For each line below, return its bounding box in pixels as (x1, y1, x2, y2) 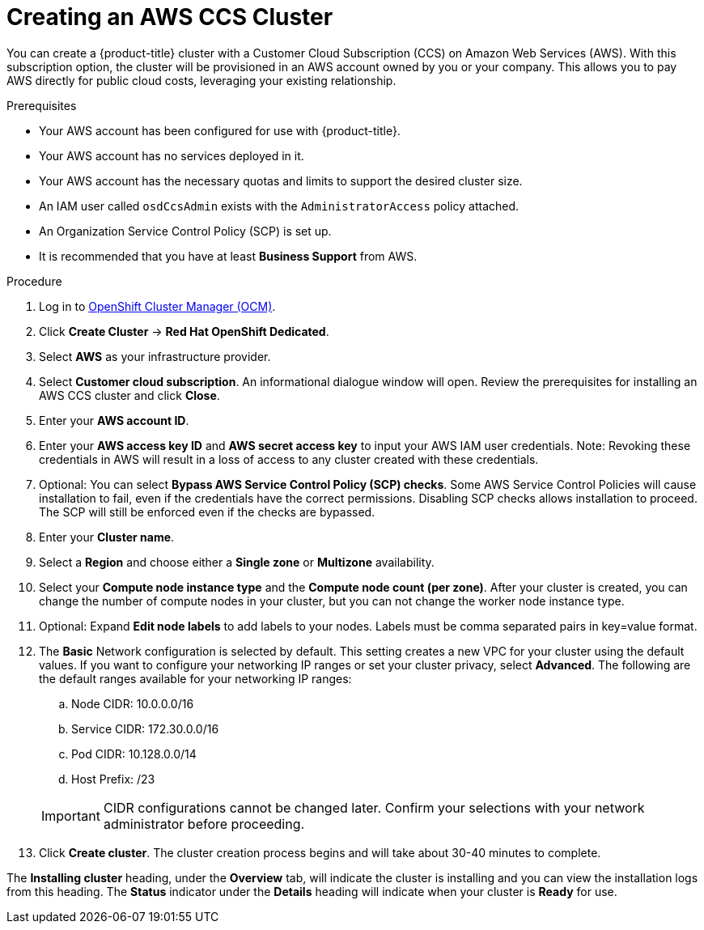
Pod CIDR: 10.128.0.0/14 (71, 746, 197, 761)
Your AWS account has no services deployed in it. (39, 148, 304, 163)
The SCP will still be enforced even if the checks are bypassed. (39, 504, 375, 519)
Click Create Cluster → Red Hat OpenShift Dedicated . (39, 324, 329, 338)
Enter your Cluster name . (39, 529, 175, 544)
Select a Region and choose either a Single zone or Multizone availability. (39, 554, 435, 569)
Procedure (6, 274, 62, 288)
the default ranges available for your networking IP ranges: (39, 671, 352, 686)
